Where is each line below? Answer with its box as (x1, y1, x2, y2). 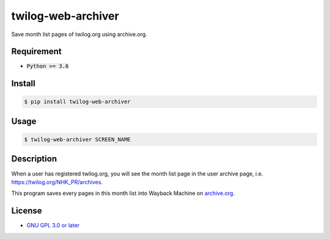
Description (11, 153, 57, 164)
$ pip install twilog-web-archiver (24, 98, 131, 105)
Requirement (11, 46, 62, 57)
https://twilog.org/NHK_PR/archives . (11, 178, 103, 186)
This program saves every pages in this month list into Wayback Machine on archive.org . (11, 189, 235, 197)
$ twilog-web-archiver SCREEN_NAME (24, 136, 131, 143)
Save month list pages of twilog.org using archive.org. (11, 31, 148, 38)
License (11, 205, 42, 216)
